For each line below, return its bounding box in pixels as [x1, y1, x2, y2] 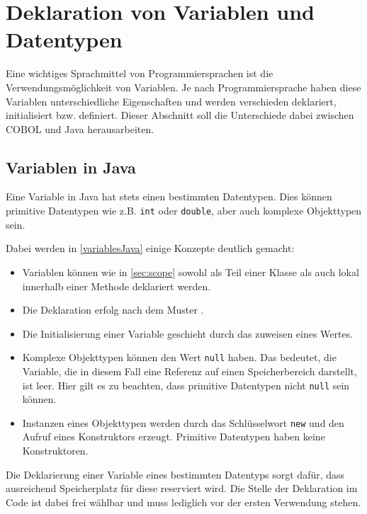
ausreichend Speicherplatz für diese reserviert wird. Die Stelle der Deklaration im [6, 481, 358, 496]
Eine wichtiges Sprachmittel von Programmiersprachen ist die [6, 66, 273, 81]
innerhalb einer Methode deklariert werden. [22, 278, 211, 293]
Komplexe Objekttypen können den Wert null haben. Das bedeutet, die [22, 350, 337, 365]
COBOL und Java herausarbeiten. [6, 121, 154, 136]
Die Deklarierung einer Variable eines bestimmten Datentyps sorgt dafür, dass [6, 467, 345, 481]
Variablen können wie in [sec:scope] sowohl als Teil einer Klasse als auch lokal [22, 264, 359, 279]
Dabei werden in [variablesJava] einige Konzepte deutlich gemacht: [6, 241, 295, 256]
